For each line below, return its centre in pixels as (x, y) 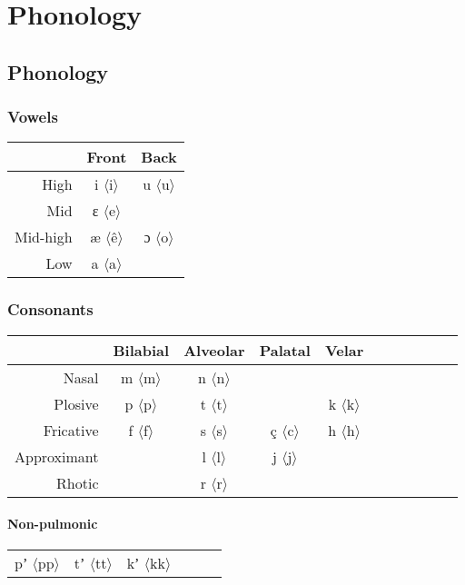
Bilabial (141, 350)
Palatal (285, 350)
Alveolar (214, 350)
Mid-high (44, 237)
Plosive (76, 403)
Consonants (50, 309)
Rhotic (78, 482)
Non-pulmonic (53, 524)
